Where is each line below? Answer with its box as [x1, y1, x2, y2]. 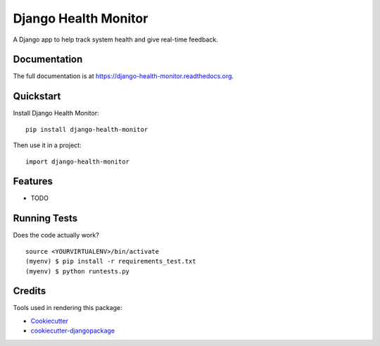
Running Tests [13, 212, 77, 225]
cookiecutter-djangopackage [30, 326, 115, 335]
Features [13, 175, 53, 187]
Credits [13, 285, 46, 297]
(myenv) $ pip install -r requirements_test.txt [25, 257, 196, 266]
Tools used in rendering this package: [13, 304, 122, 312]
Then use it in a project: [13, 141, 82, 149]
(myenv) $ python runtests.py [25, 267, 130, 275]
